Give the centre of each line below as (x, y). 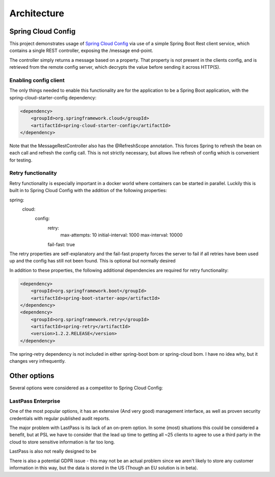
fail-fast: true (61, 244)
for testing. (21, 160)
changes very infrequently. (38, 361)
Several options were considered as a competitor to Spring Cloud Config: (86, 388)
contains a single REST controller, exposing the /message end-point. (81, 50)
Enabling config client (37, 80)
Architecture (37, 13)
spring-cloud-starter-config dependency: (53, 97)
